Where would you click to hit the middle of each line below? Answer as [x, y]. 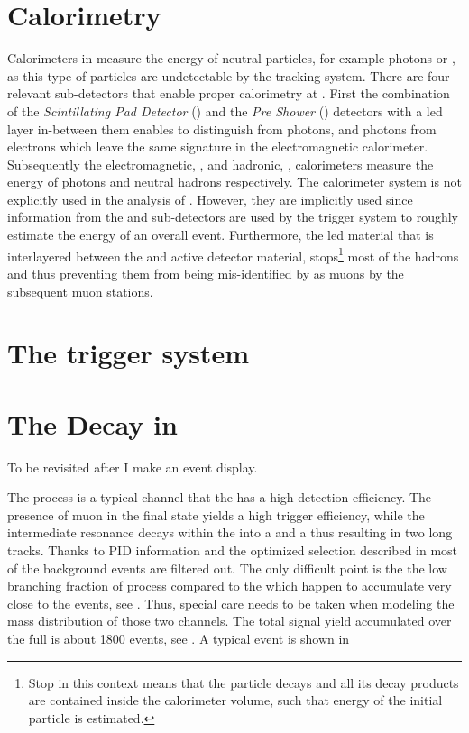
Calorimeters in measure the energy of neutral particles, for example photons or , [231, 58]
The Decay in [92, 423]
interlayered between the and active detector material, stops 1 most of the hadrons [233, 254]
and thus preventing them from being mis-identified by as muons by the [206, 273]
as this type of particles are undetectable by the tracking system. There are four [229, 75]
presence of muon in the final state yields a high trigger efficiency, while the [216, 514]
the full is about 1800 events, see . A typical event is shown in [179, 638]
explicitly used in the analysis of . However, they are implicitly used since [210, 199]
